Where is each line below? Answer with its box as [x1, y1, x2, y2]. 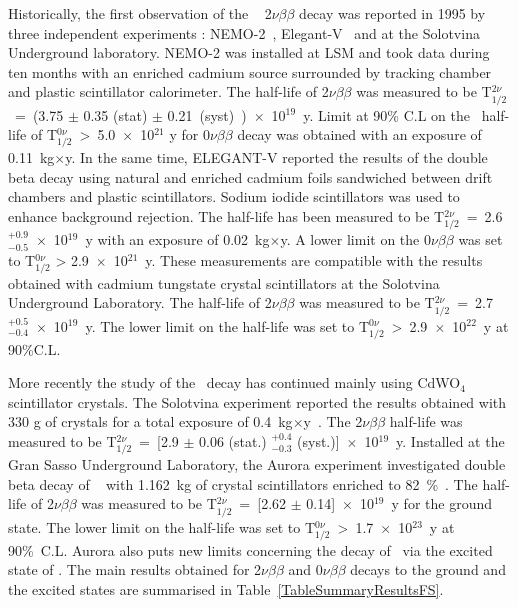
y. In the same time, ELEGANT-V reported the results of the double [65, 147, 488, 168]
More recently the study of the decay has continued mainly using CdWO [8, 372, 461, 393]
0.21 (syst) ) [167, 104, 247, 125]
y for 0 [169, 124, 210, 145]
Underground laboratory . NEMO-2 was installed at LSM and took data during [8, 42, 490, 63]
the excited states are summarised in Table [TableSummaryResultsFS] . [8, 578, 444, 599]
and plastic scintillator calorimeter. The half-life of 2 [8, 81, 329, 102]
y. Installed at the [396, 431, 505, 452]
